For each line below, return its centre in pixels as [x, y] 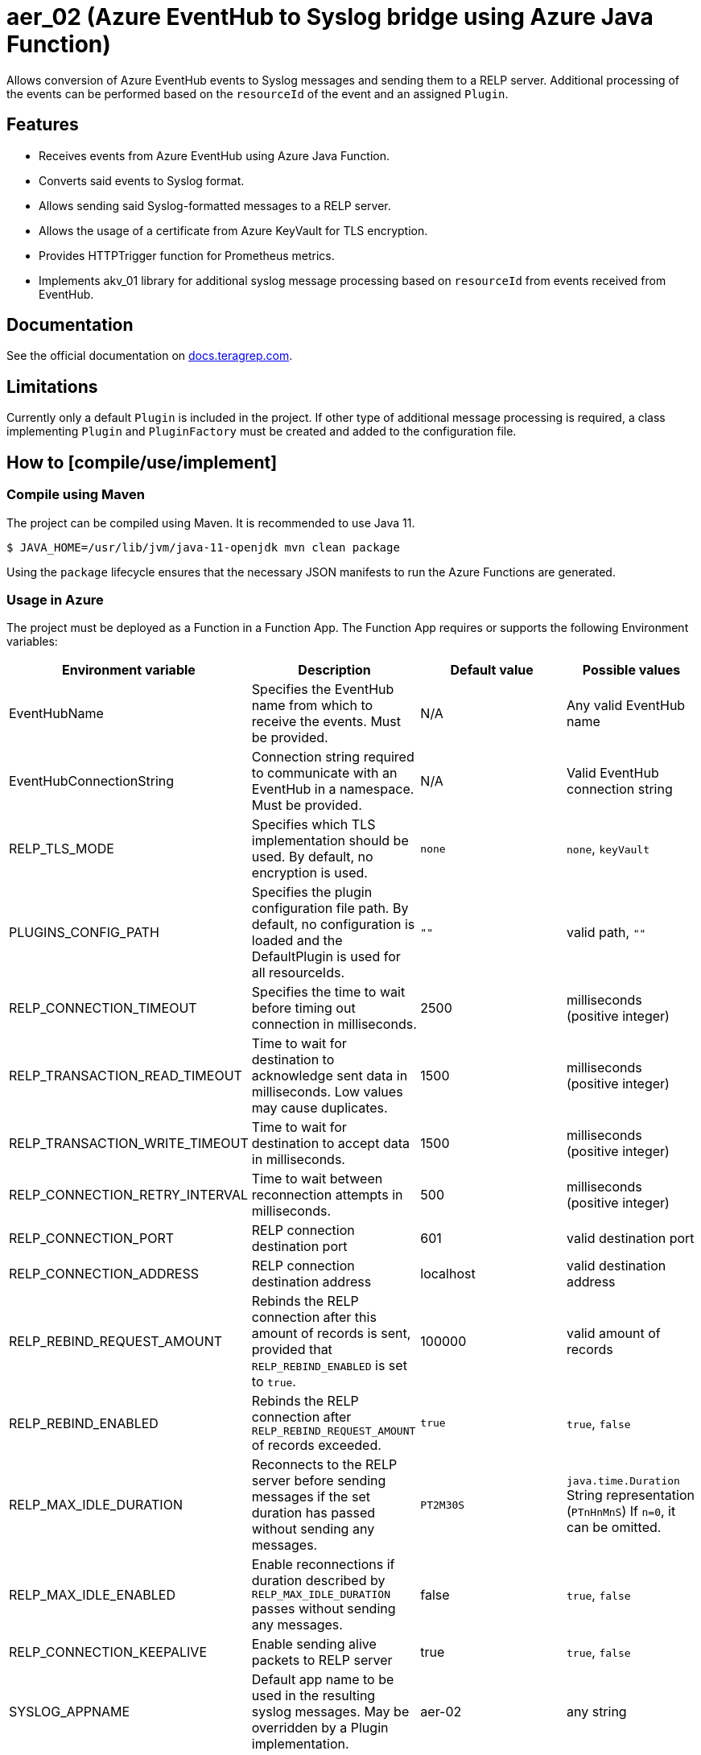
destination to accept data [330, 1144]
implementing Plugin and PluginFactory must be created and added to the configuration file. [262, 432]
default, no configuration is [333, 925]
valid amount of [613, 1334]
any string [596, 1712]
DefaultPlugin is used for [326, 957]
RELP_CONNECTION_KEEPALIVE [108, 1652]
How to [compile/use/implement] [142, 462]
